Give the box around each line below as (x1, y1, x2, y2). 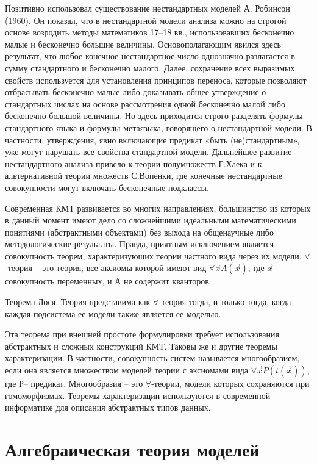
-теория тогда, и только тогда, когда (158, 295, 291, 308)
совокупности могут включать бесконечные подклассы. (5, 181, 209, 193)
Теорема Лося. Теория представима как (5, 295, 151, 308)
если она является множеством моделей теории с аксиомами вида (5, 364, 249, 377)
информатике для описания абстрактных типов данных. (5, 401, 211, 414)
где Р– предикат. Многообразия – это (5, 377, 143, 390)
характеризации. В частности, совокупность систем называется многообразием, (5, 351, 300, 364)
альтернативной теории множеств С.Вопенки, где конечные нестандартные (5, 169, 282, 182)
